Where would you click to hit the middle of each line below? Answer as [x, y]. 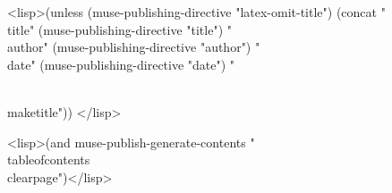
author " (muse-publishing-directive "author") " [134, 47]
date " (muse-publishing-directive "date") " [121, 64]
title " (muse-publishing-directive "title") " [119, 29]
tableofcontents [49, 159]
